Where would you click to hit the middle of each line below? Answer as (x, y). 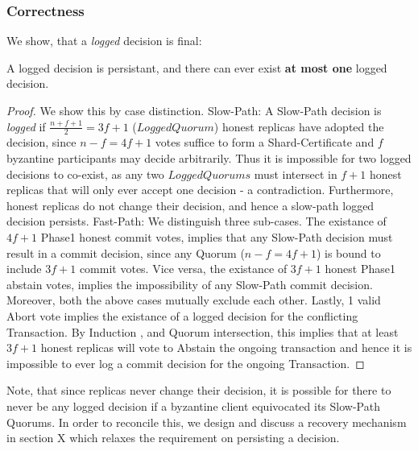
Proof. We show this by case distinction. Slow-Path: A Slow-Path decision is (194, 110)
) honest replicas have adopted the (299, 126)
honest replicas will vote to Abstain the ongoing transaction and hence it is (226, 348)
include (24, 269)
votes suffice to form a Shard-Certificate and (265, 142)
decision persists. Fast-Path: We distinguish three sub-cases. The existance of (197, 221)
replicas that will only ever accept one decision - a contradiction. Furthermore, (200, 190)
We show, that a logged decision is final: (104, 41)
